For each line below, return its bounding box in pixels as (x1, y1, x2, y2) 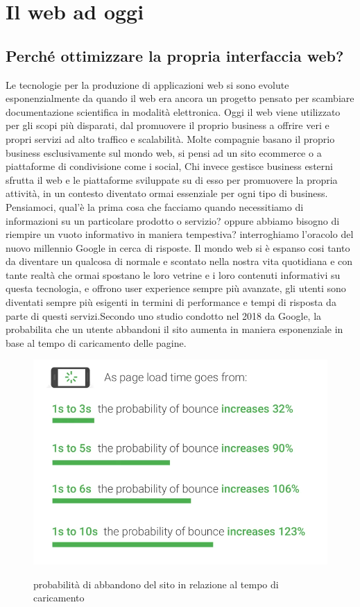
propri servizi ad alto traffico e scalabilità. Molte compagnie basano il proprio (6, 131, 335, 146)
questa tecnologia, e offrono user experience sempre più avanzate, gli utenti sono (6, 281, 346, 296)
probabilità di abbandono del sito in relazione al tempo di (33, 576, 279, 591)
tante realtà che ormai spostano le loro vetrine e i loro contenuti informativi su (6, 267, 341, 282)
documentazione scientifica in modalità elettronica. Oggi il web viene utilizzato (6, 104, 341, 119)
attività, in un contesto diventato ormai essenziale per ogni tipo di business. (6, 186, 328, 200)
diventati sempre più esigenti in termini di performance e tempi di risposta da (6, 295, 336, 309)
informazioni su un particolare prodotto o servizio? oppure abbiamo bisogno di (6, 213, 340, 228)
